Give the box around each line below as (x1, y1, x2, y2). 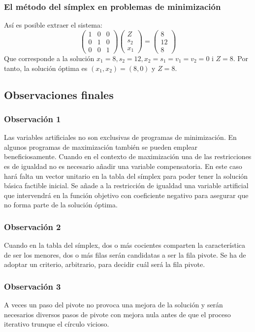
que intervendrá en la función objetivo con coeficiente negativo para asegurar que (4, 190, 249, 200)
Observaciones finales (4, 87, 114, 102)
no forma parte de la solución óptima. (4, 199, 118, 210)
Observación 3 (4, 280, 61, 292)
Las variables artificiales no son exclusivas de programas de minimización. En (4, 132, 237, 142)
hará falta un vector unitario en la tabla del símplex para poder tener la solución (4, 170, 248, 181)
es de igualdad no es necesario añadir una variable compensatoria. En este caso (4, 161, 242, 171)
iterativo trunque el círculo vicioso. (4, 319, 109, 329)
